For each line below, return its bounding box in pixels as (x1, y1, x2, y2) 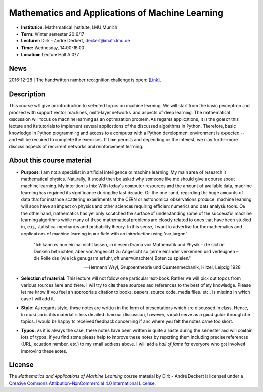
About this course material (9, 157, 92, 165)
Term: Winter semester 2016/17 (21, 31, 85, 37)
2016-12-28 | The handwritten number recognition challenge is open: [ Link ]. (9, 77, 161, 83)
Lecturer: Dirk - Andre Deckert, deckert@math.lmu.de (21, 38, 130, 44)
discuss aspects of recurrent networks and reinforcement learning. (9, 144, 144, 150)
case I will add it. (21, 295, 55, 302)
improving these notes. (21, 348, 68, 353)
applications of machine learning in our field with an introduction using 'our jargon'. (21, 231, 188, 236)
